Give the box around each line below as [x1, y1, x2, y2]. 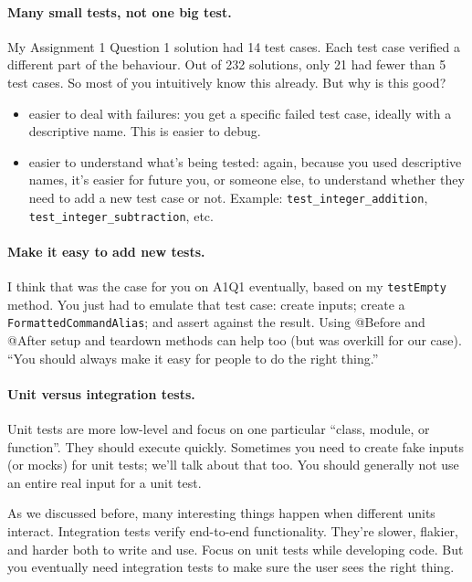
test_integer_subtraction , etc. [28, 206, 214, 225]
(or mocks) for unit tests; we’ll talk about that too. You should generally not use [7, 455, 459, 474]
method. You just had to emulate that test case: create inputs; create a [7, 294, 405, 313]
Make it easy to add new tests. [7, 241, 205, 260]
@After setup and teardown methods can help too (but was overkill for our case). [7, 330, 462, 349]
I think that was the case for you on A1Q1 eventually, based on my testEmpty [7, 277, 446, 296]
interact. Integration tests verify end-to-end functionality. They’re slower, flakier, [7, 521, 458, 540]
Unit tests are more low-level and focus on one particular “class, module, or [7, 418, 430, 438]
